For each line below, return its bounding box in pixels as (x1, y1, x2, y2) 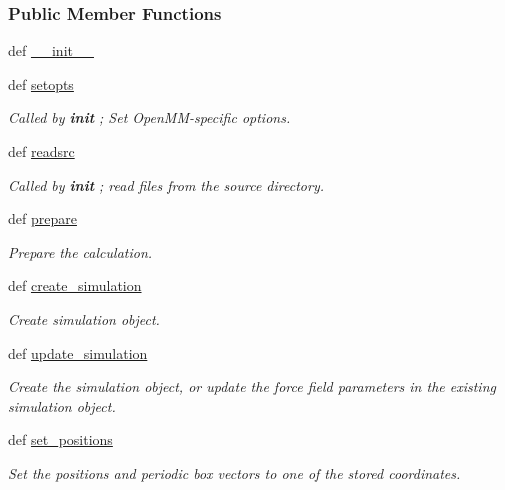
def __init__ (8, 40, 94, 61)
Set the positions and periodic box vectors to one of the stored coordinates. (8, 462, 461, 483)
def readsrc (8, 141, 75, 161)
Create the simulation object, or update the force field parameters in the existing (8, 376, 496, 397)
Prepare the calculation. (8, 241, 153, 262)
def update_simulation (8, 342, 148, 363)
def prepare (8, 208, 77, 229)
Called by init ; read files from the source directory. (8, 174, 324, 195)
